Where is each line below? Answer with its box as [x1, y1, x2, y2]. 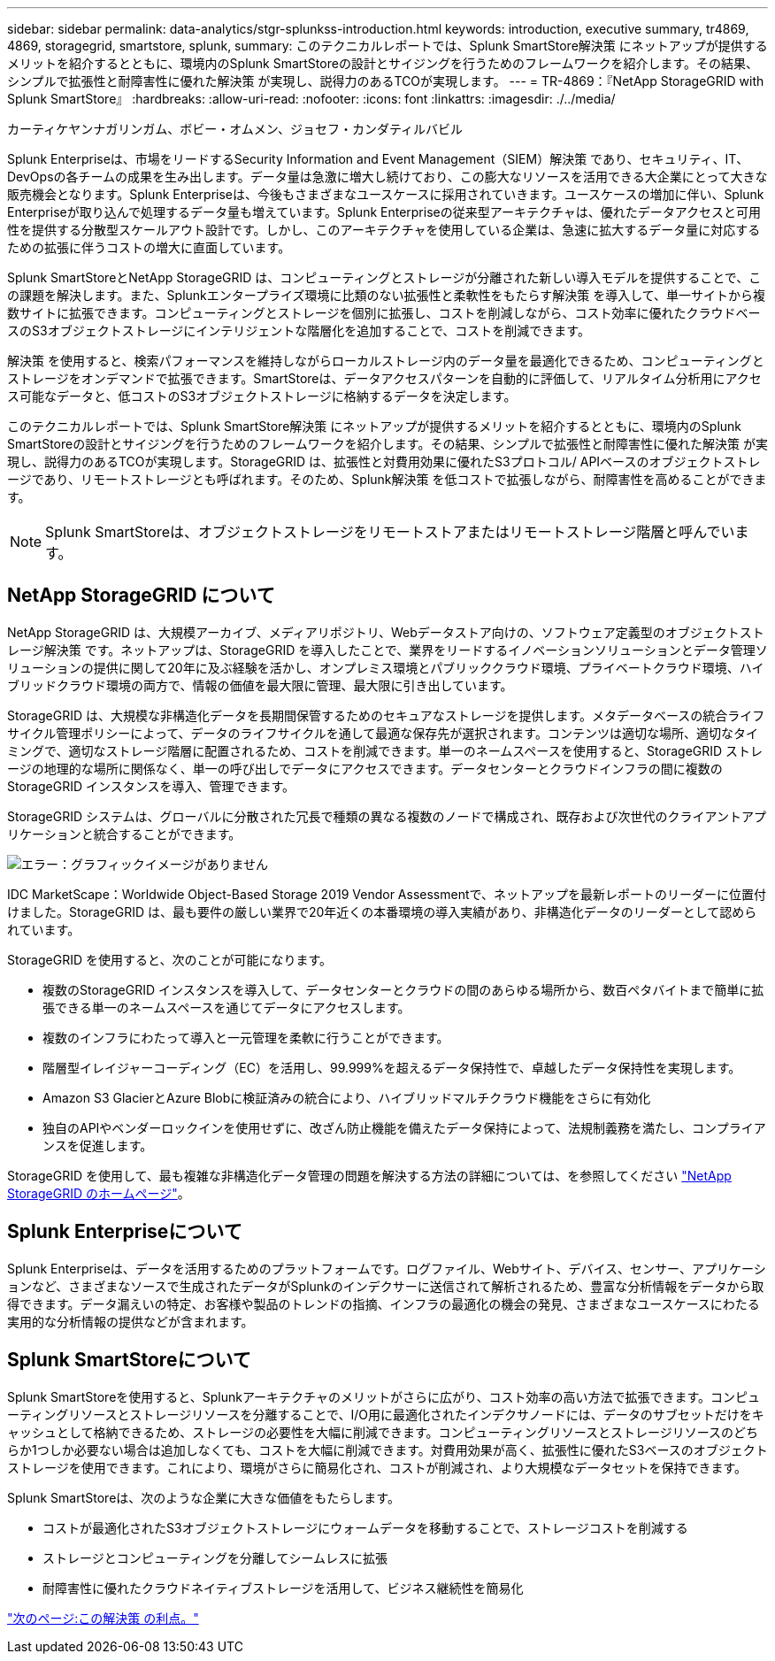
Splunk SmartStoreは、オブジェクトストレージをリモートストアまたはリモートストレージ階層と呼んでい [45, 523, 735, 541]
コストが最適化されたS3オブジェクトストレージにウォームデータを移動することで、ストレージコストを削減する [42, 1519, 688, 1535]
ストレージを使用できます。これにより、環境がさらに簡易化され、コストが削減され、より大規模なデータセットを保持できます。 [7, 1459, 748, 1475]
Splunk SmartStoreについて [7, 1349, 251, 1372]
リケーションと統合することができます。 [7, 826, 242, 842]
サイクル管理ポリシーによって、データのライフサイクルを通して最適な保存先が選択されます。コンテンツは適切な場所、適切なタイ [7, 725, 758, 741]
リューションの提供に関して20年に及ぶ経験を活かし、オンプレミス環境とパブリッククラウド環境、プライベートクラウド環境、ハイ [7, 659, 764, 675]
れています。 [7, 921, 81, 937]
